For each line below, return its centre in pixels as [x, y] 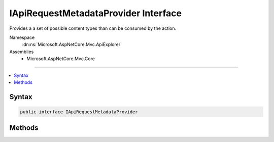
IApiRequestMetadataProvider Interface [96, 13]
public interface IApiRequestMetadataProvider [79, 112]
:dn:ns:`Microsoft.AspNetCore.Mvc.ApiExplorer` [72, 44]
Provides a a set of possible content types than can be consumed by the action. [93, 28]
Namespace [22, 37]
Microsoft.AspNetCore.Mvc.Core [61, 59]
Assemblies [22, 52]
